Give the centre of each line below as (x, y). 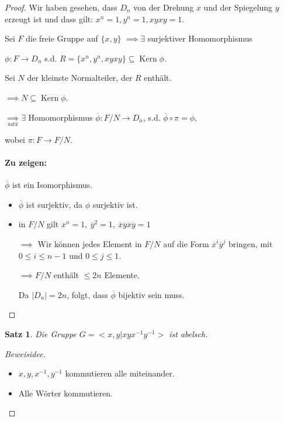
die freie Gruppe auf (62, 38)
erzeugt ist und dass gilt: (49, 18)
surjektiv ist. (115, 204)
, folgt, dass (87, 294)
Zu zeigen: (26, 162)
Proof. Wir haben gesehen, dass (61, 7)
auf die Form (186, 244)
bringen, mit (250, 244)
